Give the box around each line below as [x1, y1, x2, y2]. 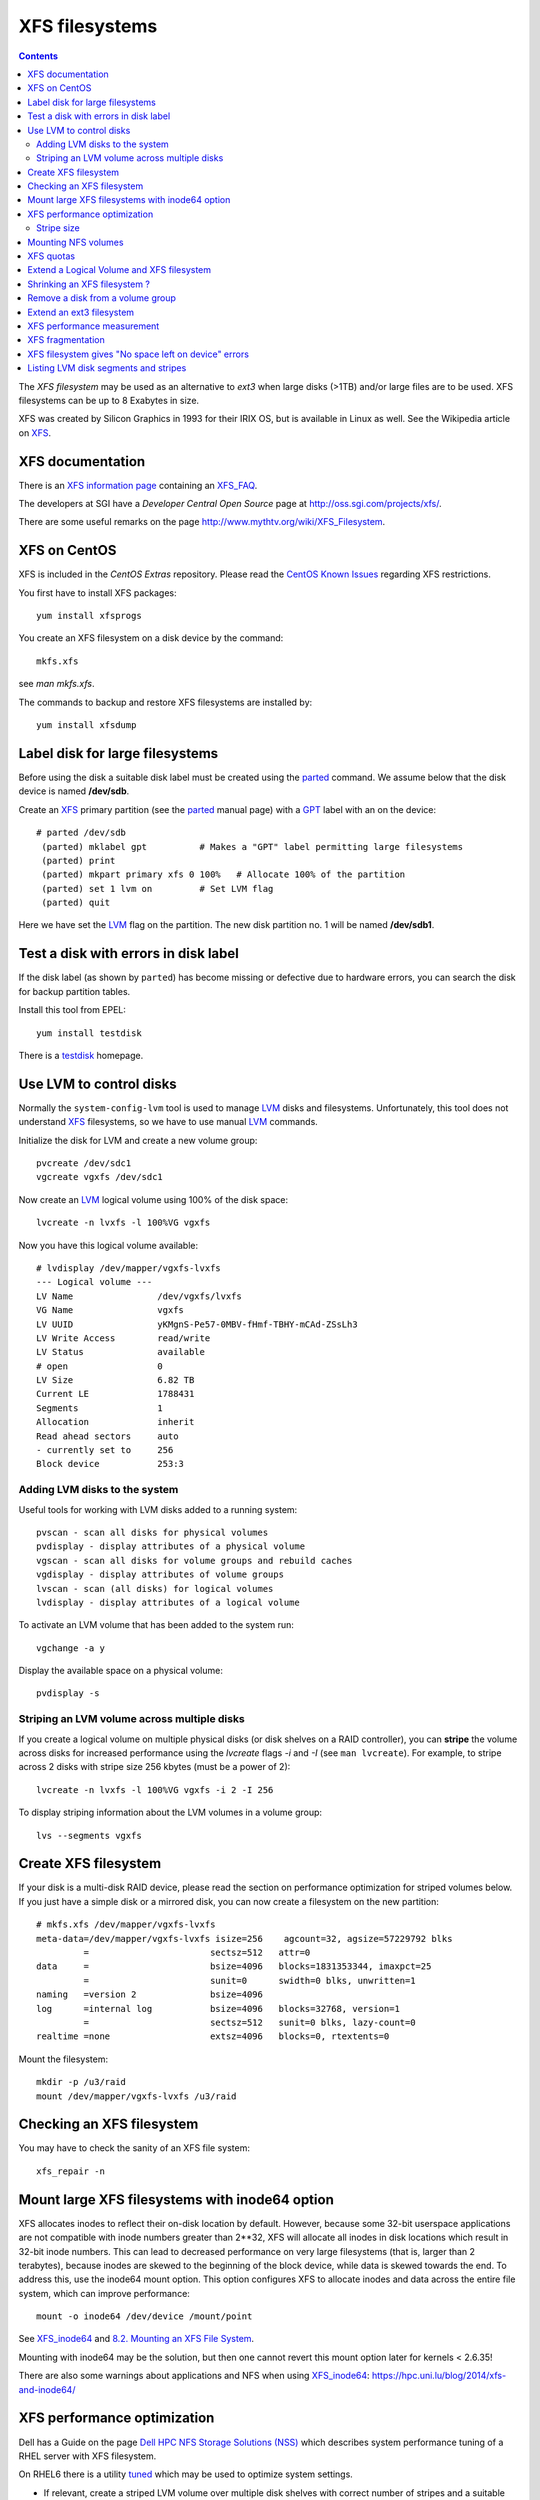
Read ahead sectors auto [36, 1430, 179, 1442]
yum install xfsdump [36, 720, 137, 731]
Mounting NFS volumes [27, 236, 124, 248]
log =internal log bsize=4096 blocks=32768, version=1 [36, 2003, 400, 2014]
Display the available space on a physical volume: [18, 1665, 224, 1677]
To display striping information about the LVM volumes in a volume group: [18, 1806, 323, 1819]
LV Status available [36, 1346, 205, 1358]
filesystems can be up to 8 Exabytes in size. [18, 394, 200, 406]
